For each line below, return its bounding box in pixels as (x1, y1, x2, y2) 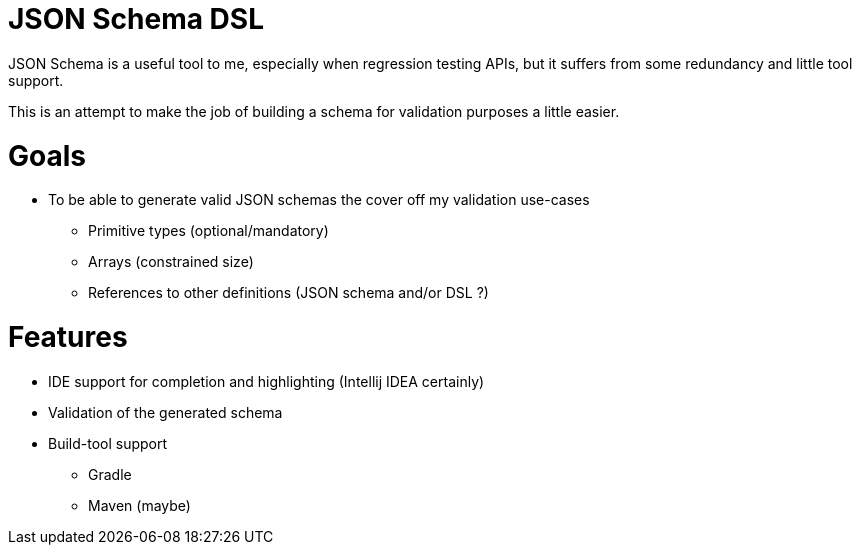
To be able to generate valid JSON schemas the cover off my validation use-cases (48, 191, 590, 209)
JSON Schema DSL (8, 2, 264, 36)
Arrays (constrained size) (88, 253, 254, 271)
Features (8, 320, 128, 354)
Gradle (88, 465, 132, 483)
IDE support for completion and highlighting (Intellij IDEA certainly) (48, 372, 485, 390)
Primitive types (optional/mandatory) (88, 222, 329, 240)
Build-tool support (48, 434, 168, 452)
